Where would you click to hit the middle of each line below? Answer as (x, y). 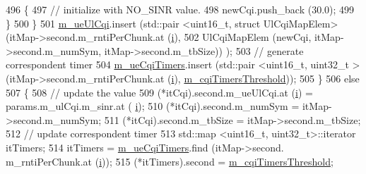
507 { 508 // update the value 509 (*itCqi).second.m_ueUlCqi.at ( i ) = (159, 92)
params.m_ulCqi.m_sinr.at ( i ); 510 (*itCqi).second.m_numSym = (153, 106)
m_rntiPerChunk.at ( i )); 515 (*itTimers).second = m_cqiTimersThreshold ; (170, 161)
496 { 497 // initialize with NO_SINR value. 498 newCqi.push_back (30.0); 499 (180, 9)
